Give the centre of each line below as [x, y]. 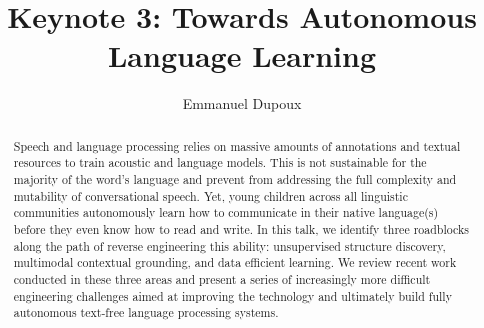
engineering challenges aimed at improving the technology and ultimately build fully [232, 295]
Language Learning [242, 55]
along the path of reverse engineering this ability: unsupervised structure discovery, [229, 245]
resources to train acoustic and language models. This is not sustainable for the [220, 162]
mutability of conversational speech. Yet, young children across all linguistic [210, 195]
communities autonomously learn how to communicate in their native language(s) [226, 212]
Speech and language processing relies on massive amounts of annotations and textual [237, 145]
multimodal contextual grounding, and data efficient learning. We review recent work [235, 262]
